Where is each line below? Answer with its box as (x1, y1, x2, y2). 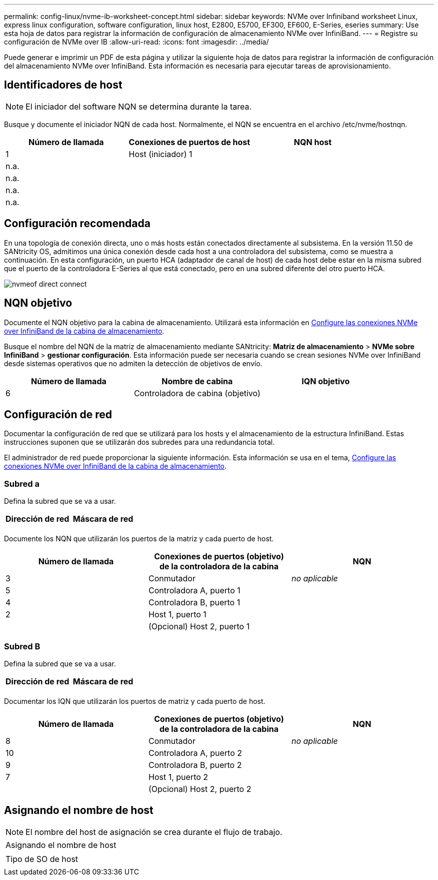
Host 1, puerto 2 (148, 771, 208, 782)
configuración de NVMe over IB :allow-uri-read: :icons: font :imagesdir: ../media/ (4, 38, 269, 46)
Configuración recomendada (4, 217, 150, 230)
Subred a (4, 478, 39, 489)
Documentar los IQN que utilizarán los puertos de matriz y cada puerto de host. (4, 696, 265, 705)
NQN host (293, 137, 332, 147)
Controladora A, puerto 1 (148, 585, 240, 596)
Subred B (4, 641, 40, 651)
